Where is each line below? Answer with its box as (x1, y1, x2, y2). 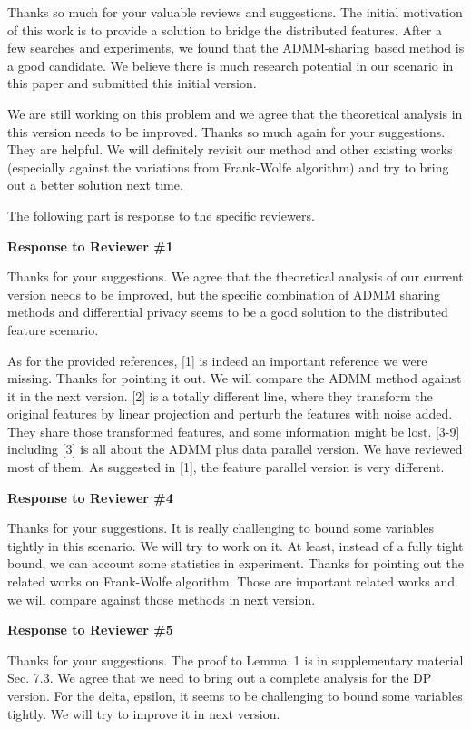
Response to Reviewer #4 (7, 488, 173, 507)
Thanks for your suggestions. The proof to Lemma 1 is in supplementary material (7, 650, 464, 669)
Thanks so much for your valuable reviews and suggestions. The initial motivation (7, 3, 463, 21)
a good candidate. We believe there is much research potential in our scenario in (7, 55, 454, 74)
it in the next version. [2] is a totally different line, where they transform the (7, 386, 433, 405)
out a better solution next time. (7, 175, 183, 194)
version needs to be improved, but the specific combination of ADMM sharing (7, 284, 441, 303)
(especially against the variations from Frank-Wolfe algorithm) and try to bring (7, 157, 449, 176)
